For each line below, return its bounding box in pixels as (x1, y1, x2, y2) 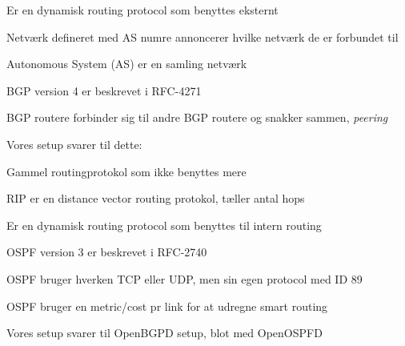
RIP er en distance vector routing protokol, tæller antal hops (6, 190, 305, 207)
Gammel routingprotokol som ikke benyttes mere (6, 163, 247, 179)
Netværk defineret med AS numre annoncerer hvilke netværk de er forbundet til (6, 28, 399, 45)
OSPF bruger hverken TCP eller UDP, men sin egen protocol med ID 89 (6, 270, 363, 287)
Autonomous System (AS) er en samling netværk (6, 55, 247, 72)
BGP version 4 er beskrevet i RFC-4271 (6, 82, 202, 99)
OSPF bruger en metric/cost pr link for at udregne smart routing (6, 297, 328, 314)
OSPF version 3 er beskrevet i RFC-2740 (6, 243, 207, 260)
